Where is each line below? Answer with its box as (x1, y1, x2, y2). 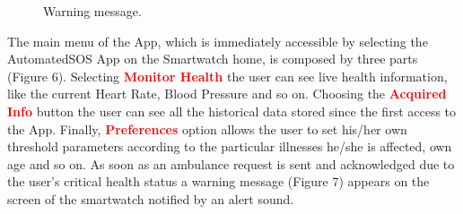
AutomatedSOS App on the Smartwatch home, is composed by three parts (7, 49, 418, 68)
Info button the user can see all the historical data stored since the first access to (7, 101, 457, 120)
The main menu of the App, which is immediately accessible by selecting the (7, 31, 428, 50)
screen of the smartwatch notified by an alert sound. (7, 189, 294, 208)
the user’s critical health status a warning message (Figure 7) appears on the (7, 172, 430, 191)
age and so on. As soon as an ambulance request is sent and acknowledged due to (7, 154, 455, 173)
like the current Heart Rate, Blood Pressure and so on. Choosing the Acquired (7, 84, 447, 103)
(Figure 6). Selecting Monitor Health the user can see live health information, (7, 66, 448, 85)
